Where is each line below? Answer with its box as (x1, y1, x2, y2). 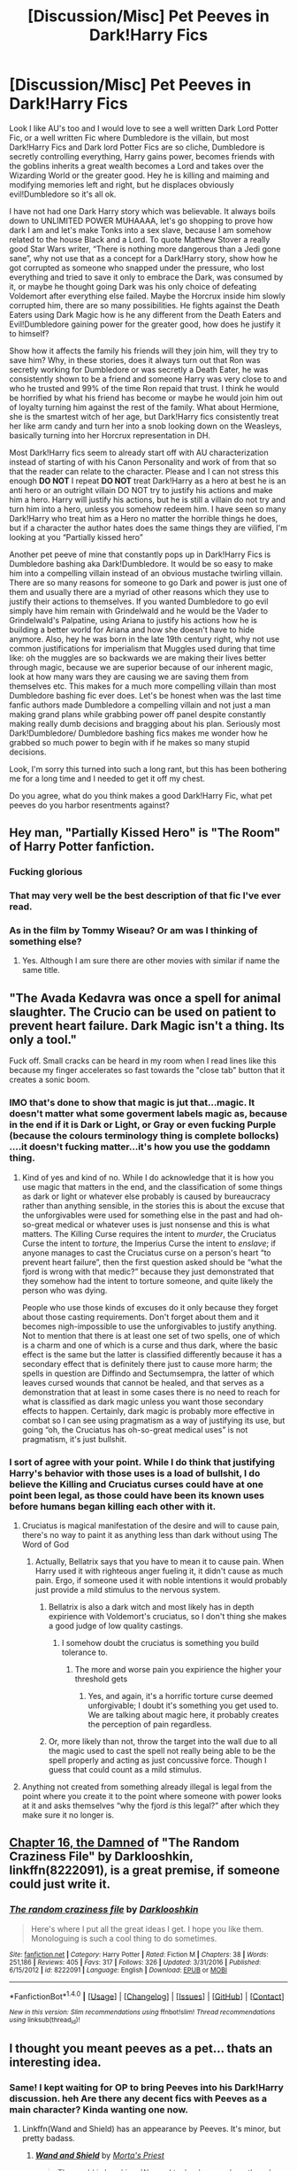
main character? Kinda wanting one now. (9, 2103, 188, 2115)
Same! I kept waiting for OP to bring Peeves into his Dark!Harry (9, 2081, 285, 2093)
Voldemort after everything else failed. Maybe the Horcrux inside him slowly (9, 290, 286, 301)
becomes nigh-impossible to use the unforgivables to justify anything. (21, 1321, 277, 1332)
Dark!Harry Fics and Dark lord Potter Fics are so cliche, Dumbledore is (9, 142, 265, 152)
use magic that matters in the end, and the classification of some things (21, 1181, 283, 1192)
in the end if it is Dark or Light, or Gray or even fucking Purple (9, 1118, 277, 1131)
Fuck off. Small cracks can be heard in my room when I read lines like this (9, 1055, 277, 1066)
